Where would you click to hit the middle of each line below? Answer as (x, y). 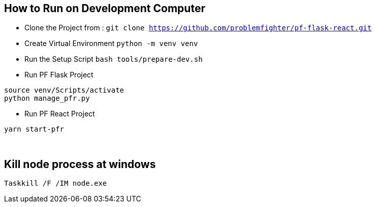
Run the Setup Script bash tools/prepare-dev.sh (114, 59)
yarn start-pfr (34, 129)
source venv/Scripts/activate (64, 90)
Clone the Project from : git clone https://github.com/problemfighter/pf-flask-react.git (198, 28)
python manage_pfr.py (47, 98)
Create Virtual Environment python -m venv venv (111, 44)
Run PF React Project (60, 114)
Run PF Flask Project (59, 75)
